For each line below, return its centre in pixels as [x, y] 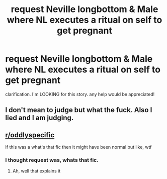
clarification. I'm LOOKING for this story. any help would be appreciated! [80, 94]
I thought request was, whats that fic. [52, 160]
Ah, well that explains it [36, 171]
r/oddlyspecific [30, 135]
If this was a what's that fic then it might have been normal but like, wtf [78, 147]
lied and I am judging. [39, 118]
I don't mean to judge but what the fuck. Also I [79, 110]
